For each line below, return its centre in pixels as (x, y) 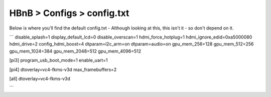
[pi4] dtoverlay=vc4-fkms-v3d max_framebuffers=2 (63, 69)
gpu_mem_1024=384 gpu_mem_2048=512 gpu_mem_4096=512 (75, 51)
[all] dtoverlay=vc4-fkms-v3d (40, 78)
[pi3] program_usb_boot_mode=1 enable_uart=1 (58, 60)
